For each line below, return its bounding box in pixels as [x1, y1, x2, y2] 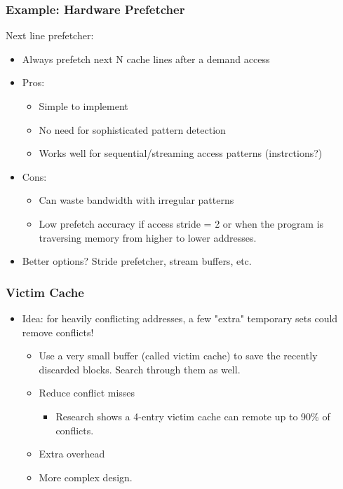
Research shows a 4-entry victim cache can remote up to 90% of [55, 408, 330, 423]
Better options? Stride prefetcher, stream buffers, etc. [22, 254, 252, 268]
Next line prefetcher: [6, 28, 94, 43]
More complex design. [39, 469, 133, 484]
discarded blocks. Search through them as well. [39, 361, 241, 376]
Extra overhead [39, 446, 105, 461]
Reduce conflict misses [39, 385, 135, 400]
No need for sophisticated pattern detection [39, 122, 226, 137]
